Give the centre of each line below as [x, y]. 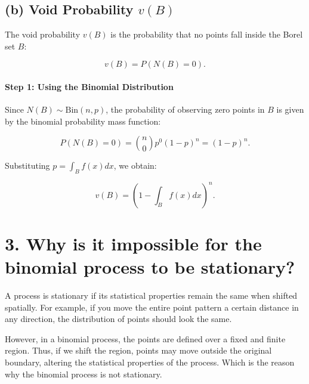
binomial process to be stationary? [150, 267]
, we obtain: [135, 165]
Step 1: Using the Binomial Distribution [89, 86]
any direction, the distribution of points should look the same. [118, 319]
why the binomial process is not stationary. [84, 374]
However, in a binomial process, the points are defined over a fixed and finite [145, 338]
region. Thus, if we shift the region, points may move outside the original [138, 350]
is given [290, 109]
